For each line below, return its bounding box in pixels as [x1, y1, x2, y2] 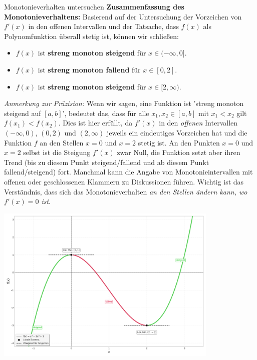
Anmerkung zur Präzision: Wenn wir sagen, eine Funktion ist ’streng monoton [4, 98, 244, 108]
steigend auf [4, 107, 41, 118]
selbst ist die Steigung [23, 147, 91, 157]
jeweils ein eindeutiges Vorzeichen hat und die [106, 127, 247, 137]
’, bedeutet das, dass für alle [62, 107, 149, 118]
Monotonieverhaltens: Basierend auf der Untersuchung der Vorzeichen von [4, 11, 242, 21]
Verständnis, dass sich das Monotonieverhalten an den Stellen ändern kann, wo [4, 186, 247, 196]
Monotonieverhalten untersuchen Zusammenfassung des [4, 1, 184, 11]
